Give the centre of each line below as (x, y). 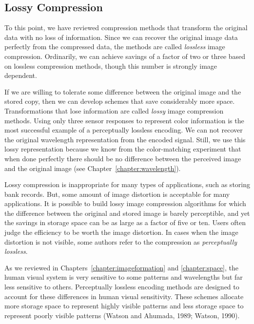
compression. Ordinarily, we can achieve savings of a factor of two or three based (125, 56)
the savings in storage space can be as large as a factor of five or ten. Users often (125, 222)
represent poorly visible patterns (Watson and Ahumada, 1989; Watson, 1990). (122, 315)
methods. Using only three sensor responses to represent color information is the (124, 120)
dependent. (21, 75)
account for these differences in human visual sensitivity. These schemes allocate (124, 296)
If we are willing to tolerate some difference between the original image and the (123, 91)
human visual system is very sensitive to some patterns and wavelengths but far (124, 277)
